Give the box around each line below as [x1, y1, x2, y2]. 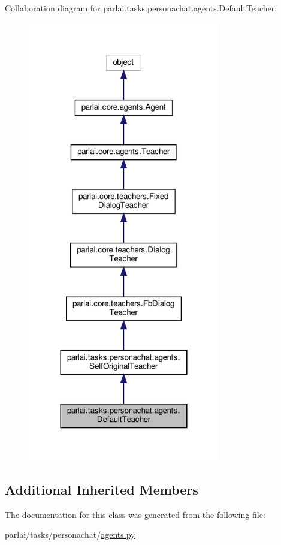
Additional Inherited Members [5, 480, 198, 498]
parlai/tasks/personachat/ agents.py [5, 528, 135, 541]
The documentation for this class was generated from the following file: [5, 508, 265, 520]
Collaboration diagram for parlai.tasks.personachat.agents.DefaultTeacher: [5, 2, 277, 14]
